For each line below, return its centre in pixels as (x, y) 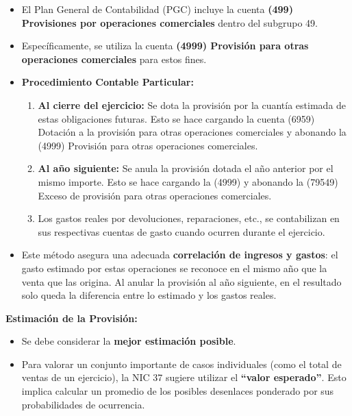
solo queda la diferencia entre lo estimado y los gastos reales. (149, 295)
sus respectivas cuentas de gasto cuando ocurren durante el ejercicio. (181, 231)
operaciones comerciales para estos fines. (114, 59)
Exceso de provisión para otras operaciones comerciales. (155, 195)
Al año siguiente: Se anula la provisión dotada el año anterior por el (186, 168)
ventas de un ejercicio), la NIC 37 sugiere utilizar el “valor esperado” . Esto (184, 377)
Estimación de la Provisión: (72, 318)
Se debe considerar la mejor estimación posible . (129, 341)
